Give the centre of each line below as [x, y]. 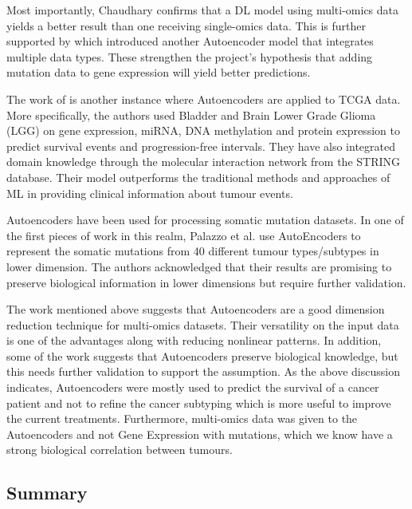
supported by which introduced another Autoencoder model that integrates [190, 41]
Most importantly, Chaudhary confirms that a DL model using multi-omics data [203, 10]
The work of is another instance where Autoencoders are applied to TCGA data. [204, 99]
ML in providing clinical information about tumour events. [150, 193]
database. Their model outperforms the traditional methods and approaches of [198, 177]
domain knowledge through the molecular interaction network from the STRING [204, 162]
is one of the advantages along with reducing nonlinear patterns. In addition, [194, 340]
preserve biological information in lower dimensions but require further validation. [206, 282]
